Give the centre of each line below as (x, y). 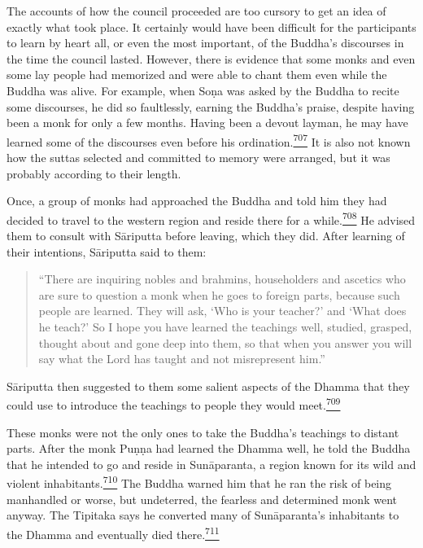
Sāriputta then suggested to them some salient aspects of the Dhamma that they (208, 386)
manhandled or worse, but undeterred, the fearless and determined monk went (202, 499)
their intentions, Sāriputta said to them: (107, 251)
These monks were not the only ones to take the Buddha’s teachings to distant (203, 432)
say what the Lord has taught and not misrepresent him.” (182, 359)
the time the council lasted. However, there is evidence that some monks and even (211, 58)
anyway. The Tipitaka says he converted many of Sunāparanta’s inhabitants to (203, 515)
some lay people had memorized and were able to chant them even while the (197, 75)
